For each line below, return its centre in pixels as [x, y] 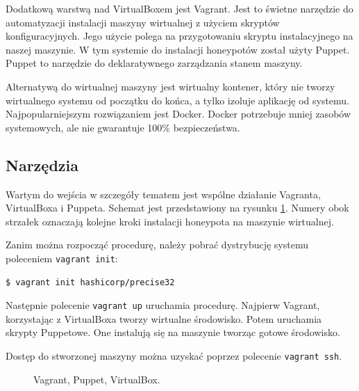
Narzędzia [42, 165]
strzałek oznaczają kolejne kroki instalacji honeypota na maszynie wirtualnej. [170, 221]
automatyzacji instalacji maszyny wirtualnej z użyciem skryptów [143, 22]
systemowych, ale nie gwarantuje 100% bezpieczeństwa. [123, 127]
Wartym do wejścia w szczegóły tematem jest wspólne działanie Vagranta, [163, 194]
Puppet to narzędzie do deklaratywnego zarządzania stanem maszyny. [154, 63]
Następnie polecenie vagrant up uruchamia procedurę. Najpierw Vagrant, [163, 305]
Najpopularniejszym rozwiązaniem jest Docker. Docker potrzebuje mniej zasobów [178, 114]
